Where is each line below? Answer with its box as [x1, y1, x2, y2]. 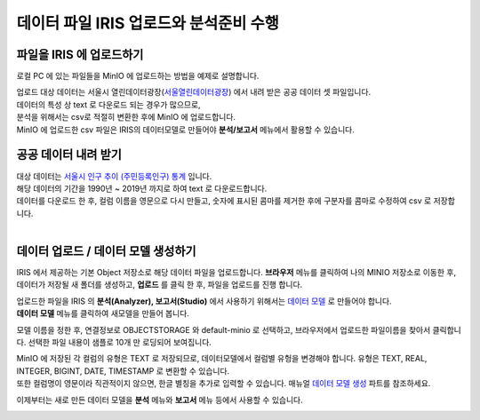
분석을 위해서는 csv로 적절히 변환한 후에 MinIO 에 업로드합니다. [16, 112, 236, 123]
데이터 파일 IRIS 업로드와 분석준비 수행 [16, 13, 280, 33]
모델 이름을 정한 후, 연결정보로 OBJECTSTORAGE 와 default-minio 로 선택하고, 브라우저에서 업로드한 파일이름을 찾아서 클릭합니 [16, 324, 461, 335]
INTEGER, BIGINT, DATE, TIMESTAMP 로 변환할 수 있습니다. [16, 365, 230, 376]
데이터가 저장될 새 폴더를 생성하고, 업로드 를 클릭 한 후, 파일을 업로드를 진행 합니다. [16, 280, 303, 290]
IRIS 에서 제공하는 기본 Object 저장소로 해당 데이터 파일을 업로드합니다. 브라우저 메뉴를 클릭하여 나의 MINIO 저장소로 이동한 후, [16, 267, 457, 277]
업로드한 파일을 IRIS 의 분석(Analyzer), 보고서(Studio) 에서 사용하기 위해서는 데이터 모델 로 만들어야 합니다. [16, 296, 392, 306]
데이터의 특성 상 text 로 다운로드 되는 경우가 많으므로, [16, 99, 201, 110]
